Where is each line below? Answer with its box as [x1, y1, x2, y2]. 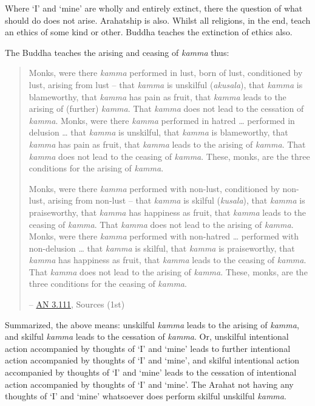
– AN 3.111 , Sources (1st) [29, 298, 125, 311]
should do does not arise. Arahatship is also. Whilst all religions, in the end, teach [5, 13, 311, 26]
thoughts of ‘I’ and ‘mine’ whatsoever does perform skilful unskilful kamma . [5, 390, 286, 402]
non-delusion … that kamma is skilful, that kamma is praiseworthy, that [29, 241, 295, 254]
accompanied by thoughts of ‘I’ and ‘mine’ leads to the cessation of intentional [5, 366, 297, 379]
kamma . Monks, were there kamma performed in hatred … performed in [29, 114, 295, 126]
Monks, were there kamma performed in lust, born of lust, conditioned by [29, 66, 303, 79]
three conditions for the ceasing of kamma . [29, 277, 187, 290]
